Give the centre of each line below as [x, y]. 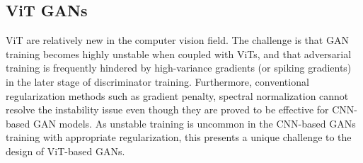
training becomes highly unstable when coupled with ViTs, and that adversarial [179, 54]
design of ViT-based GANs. [65, 151]
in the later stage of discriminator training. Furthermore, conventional [157, 81]
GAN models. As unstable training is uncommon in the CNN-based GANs [194, 123]
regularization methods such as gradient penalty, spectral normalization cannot [177, 95]
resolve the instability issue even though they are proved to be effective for [167, 109]
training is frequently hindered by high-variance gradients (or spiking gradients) [179, 68]
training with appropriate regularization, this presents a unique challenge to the [179, 137]
